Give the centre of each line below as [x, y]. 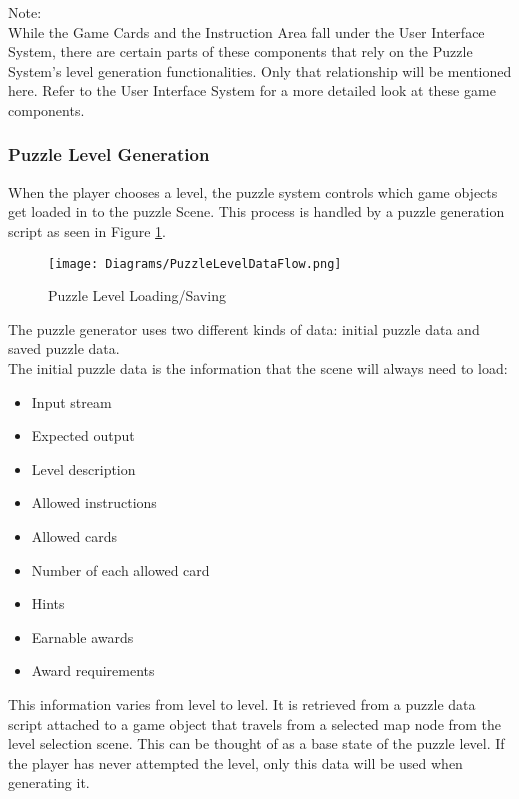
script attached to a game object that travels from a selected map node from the [255, 723]
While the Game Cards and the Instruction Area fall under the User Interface [246, 31]
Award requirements [93, 670]
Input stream [71, 401]
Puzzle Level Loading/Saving [137, 295]
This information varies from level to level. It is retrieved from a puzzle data [242, 703]
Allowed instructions [94, 502]
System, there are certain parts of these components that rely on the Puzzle [240, 51]
